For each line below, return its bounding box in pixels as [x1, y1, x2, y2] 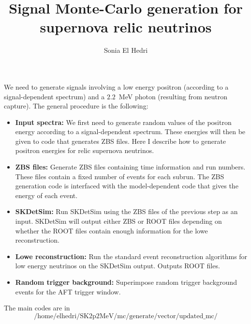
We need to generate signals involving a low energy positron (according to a [4, 81, 229, 92]
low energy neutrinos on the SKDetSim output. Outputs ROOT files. [15, 261, 220, 271]
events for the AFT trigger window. [15, 286, 121, 296]
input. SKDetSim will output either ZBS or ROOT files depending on [15, 216, 222, 226]
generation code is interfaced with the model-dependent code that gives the [15, 181, 238, 191]
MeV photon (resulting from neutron [118, 91, 228, 101]
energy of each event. [15, 190, 78, 200]
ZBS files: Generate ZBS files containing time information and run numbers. [15, 162, 246, 172]
